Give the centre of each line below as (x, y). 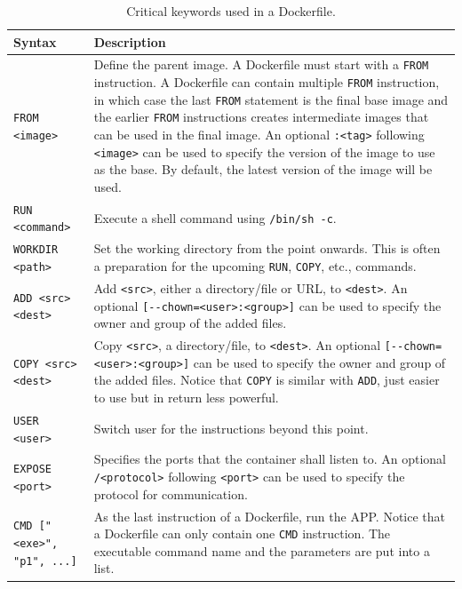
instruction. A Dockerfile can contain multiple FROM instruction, (267, 82)
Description (130, 41)
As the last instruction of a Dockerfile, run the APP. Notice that (269, 516)
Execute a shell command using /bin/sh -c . (215, 217)
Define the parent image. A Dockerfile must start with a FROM (261, 64)
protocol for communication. (171, 493)
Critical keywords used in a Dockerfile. (231, 11)
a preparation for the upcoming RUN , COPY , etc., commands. (255, 266)
